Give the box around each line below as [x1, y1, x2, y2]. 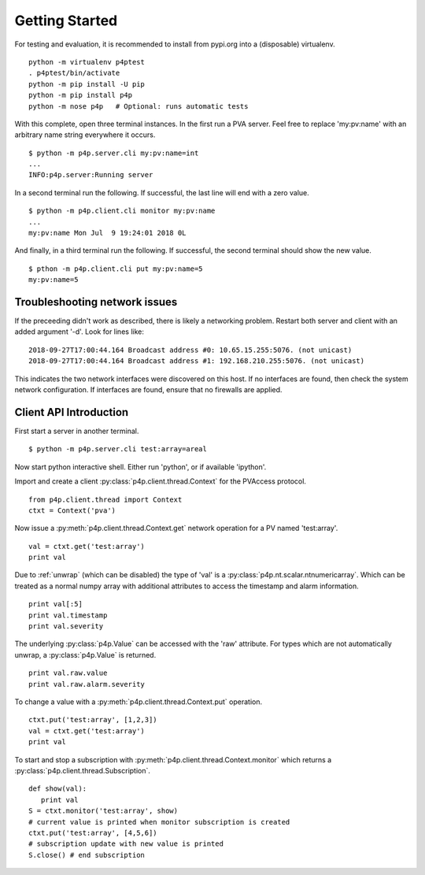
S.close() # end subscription [28, 851, 146, 859]
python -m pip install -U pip [28, 80, 146, 88]
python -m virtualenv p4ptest [28, 57, 146, 66]
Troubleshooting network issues [14, 295, 178, 309]
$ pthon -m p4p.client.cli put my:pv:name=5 [28, 264, 204, 273]
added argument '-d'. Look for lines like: [14, 327, 145, 336]
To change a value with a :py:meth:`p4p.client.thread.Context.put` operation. [14, 697, 263, 706]
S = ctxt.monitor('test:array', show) [28, 806, 179, 815]
